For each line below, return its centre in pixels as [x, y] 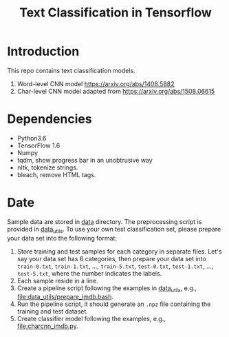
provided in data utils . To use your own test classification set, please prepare [114, 230]
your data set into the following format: [62, 238]
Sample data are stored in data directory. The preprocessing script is [105, 221]
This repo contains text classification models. [71, 70]
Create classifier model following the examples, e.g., [91, 319]
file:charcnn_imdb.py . [47, 326]
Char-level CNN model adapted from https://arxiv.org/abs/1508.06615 [116, 91]
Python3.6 [32, 138]
